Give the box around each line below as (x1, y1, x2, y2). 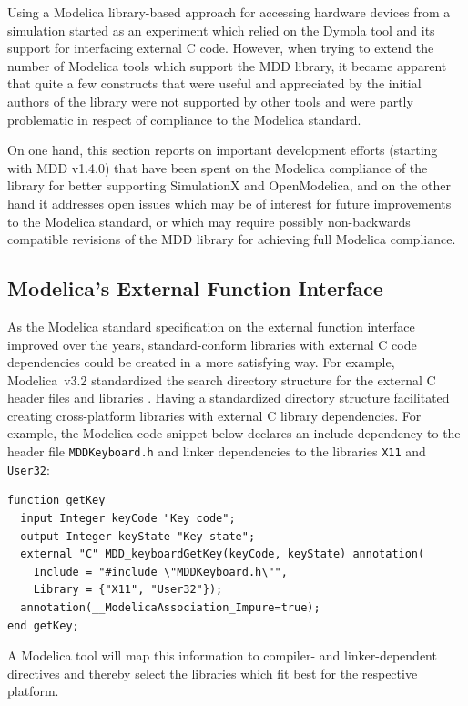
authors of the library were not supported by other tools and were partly (7, 91, 413, 110)
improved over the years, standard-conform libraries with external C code (7, 334, 417, 353)
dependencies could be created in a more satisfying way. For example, (7, 353, 395, 372)
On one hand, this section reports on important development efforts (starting (7, 140, 438, 159)
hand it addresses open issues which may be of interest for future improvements (7, 193, 452, 212)
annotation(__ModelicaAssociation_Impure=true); (20, 600, 320, 614)
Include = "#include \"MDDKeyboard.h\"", (33, 565, 288, 578)
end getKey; (7, 619, 79, 632)
